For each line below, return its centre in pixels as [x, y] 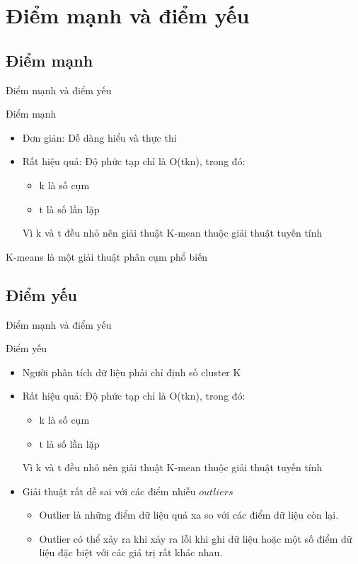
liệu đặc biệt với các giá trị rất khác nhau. [131, 552]
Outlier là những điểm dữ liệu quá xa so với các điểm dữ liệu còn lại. [189, 515]
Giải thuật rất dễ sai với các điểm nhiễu [109, 491]
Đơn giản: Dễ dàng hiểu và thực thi [99, 137]
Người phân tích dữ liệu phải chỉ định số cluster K [132, 372]
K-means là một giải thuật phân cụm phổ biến [107, 256]
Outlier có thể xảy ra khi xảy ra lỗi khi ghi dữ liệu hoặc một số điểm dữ [196, 538]
